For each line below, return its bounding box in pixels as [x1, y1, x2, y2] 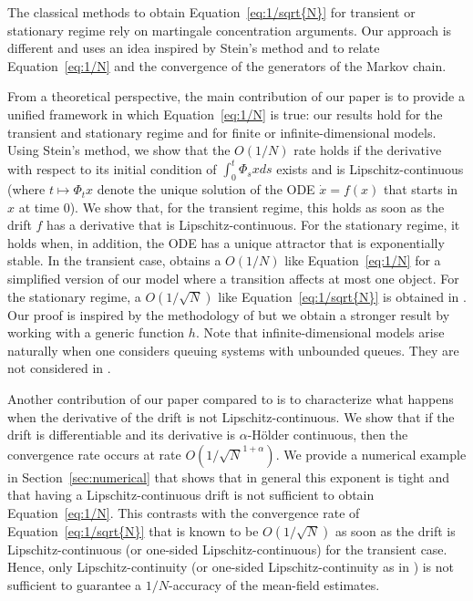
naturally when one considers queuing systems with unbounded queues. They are [7, 340, 459, 359]
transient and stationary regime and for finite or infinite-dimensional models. [7, 122, 437, 141]
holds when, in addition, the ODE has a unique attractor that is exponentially [7, 233, 445, 252]
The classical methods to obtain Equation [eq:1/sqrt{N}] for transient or [7, 3, 416, 21]
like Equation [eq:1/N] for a [284, 251, 441, 270]
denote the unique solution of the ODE [97, 180, 315, 199]
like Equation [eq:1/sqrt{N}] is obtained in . [218, 286, 467, 306]
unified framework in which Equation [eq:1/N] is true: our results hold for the [7, 104, 443, 123]
